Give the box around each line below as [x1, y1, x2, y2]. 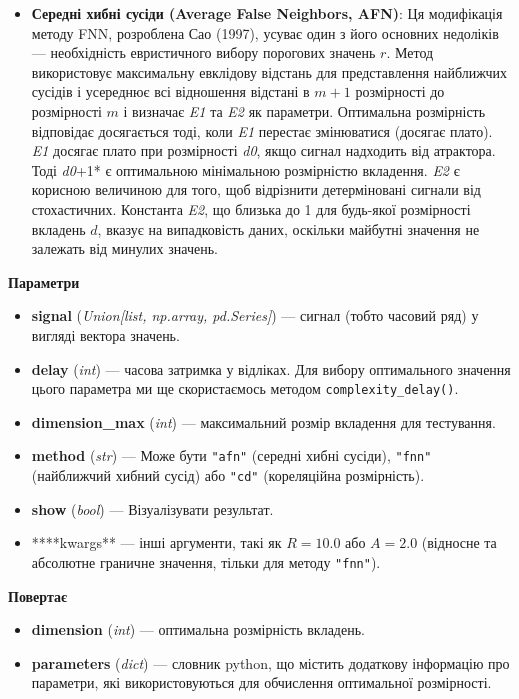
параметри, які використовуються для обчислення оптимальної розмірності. [31, 672, 492, 693]
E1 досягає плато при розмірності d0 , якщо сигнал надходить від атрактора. [31, 140, 496, 161]
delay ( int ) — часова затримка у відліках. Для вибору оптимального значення [31, 358, 511, 379]
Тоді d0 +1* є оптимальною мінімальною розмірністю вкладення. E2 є [31, 159, 460, 180]
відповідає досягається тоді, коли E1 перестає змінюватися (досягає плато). [31, 120, 493, 141]
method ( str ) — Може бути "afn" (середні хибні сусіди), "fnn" [31, 445, 432, 466]
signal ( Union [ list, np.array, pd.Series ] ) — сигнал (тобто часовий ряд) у [31, 305, 479, 326]
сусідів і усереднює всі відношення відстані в [31, 81, 310, 102]
